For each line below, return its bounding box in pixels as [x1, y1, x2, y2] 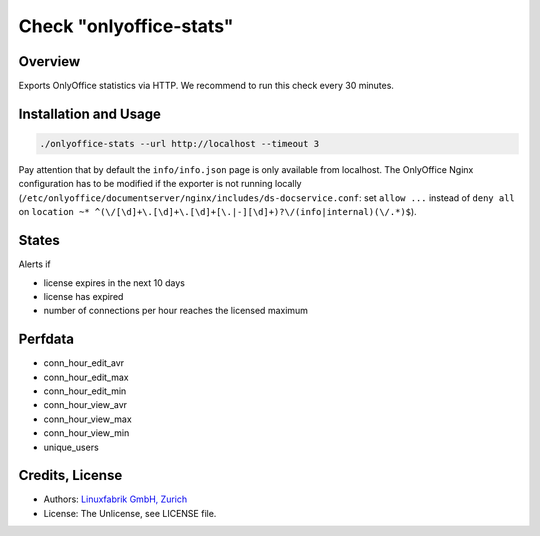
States [18, 232, 60, 249]
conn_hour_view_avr [43, 399, 128, 411]
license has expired [43, 290, 124, 302]
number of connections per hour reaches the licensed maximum [43, 305, 309, 317]
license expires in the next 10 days [43, 276, 185, 289]
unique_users [43, 441, 99, 453]
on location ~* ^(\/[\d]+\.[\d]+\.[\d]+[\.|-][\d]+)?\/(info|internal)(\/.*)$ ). [18, 206, 417, 218]
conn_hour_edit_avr [43, 357, 125, 369]
